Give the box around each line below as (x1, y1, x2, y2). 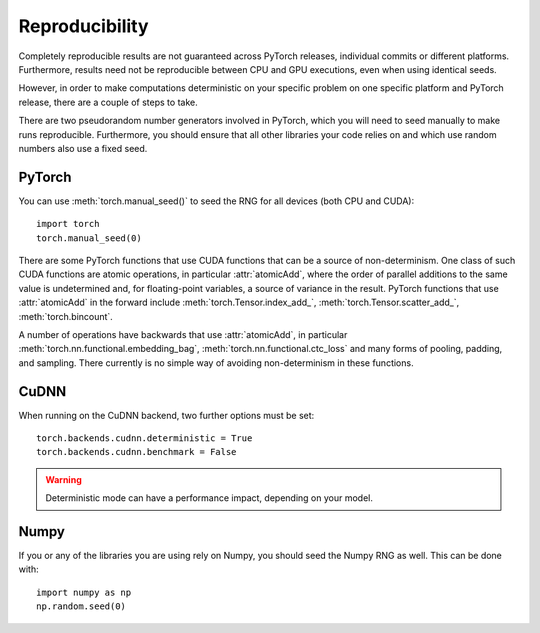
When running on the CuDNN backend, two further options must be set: (18, 409, 315, 421)
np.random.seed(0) (36, 601, 127, 612)
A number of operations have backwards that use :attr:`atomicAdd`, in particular (18, 328, 348, 340)
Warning (45, 473, 82, 485)
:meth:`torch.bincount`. (18, 310, 114, 322)
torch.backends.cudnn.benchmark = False (36, 446, 237, 458)
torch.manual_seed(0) (36, 232, 142, 244)
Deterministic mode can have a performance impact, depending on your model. (45, 492, 374, 504)
